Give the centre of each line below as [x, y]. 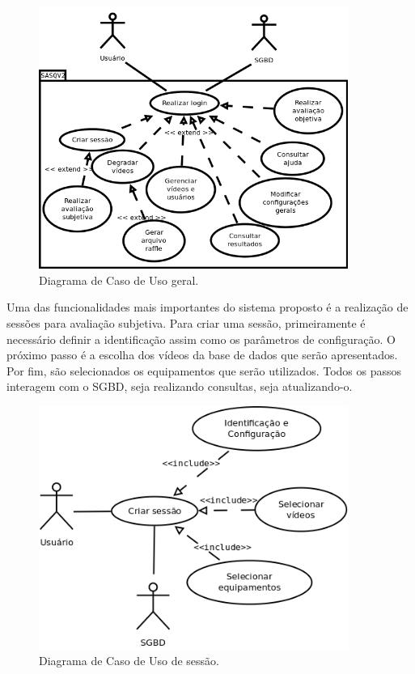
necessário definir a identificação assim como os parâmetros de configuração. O [201, 339]
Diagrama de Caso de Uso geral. [119, 280]
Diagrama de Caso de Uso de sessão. [129, 661]
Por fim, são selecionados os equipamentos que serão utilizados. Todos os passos [204, 370]
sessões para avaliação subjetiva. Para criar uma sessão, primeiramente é [186, 323]
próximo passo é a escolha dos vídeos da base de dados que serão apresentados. [202, 355]
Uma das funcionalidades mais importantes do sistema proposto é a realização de [207, 307]
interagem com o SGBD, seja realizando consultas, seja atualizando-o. [180, 386]
